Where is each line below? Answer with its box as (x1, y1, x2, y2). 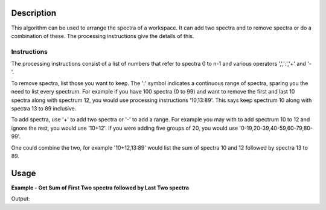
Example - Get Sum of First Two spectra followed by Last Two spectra (11, 184, 190, 191)
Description (11, 8, 57, 18)
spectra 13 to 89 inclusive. (11, 105, 77, 112)
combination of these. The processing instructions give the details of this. (11, 32, 194, 39)
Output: (11, 195, 30, 202)
